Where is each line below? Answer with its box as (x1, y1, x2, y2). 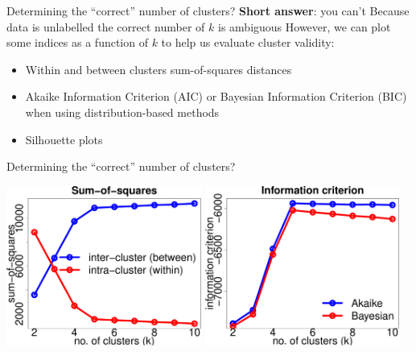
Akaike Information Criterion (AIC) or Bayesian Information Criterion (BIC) (25, 88, 407, 105)
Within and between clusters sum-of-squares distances (25, 60, 292, 77)
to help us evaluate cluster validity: (161, 34, 335, 51)
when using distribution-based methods (25, 103, 220, 120)
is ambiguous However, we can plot (218, 18, 391, 35)
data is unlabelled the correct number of (6, 18, 205, 35)
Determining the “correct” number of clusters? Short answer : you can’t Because (6, 2, 410, 19)
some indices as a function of (6, 34, 148, 51)
